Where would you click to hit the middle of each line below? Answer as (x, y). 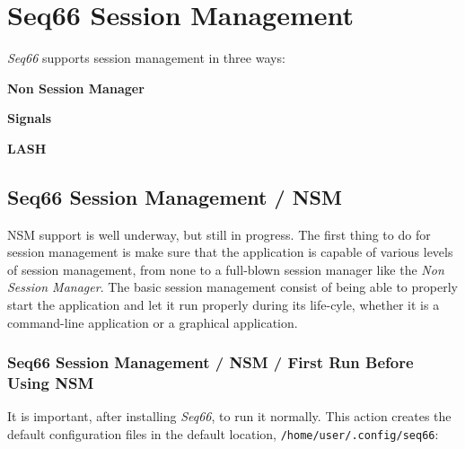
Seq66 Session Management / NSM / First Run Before (211, 362)
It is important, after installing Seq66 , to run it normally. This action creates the (229, 416)
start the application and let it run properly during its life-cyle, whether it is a (224, 305)
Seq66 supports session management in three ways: (146, 58)
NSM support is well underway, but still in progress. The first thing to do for (219, 234)
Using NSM (51, 383)
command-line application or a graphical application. (153, 322)
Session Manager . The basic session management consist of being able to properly (232, 287)
